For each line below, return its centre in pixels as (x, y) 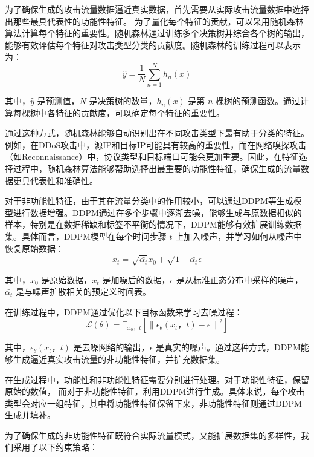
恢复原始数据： (34, 248)
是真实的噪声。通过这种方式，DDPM (228, 347)
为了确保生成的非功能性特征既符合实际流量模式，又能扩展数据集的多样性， (153, 435)
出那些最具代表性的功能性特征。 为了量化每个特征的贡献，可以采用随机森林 (154, 21)
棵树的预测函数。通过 (258, 101)
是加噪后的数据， (136, 279)
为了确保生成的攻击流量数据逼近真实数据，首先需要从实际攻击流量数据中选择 (157, 9)
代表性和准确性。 (64, 180)
